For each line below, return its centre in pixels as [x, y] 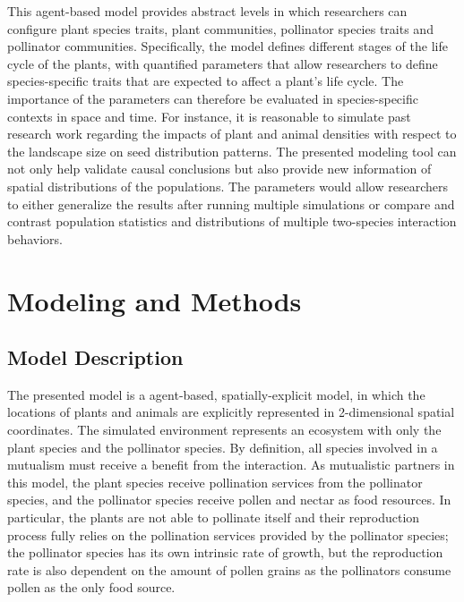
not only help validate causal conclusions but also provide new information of [219, 169]
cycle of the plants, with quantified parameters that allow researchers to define [223, 63]
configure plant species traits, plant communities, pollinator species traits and [220, 28]
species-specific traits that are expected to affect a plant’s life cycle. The [206, 81]
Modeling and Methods [155, 300]
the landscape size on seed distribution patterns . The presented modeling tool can [232, 151]
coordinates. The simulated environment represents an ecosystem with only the [224, 430]
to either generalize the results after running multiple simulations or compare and [231, 203]
